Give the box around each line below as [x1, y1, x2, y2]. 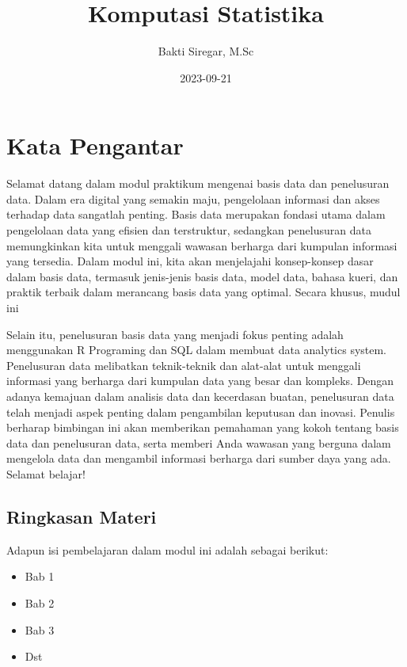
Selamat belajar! [6, 465, 86, 482]
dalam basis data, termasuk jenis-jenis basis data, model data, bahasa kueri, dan [6, 268, 398, 284]
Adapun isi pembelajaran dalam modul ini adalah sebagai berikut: [6, 541, 329, 558]
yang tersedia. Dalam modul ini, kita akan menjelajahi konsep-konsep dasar [6, 253, 374, 269]
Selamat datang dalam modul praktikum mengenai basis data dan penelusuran [6, 175, 390, 192]
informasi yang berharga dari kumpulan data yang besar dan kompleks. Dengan [6, 372, 394, 389]
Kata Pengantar [6, 129, 184, 162]
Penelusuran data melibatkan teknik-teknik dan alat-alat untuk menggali [6, 356, 361, 373]
